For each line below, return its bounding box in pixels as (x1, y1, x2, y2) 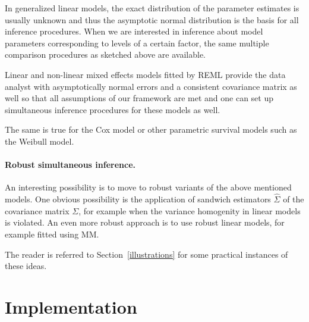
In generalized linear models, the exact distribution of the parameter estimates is (5, 2, 299, 14)
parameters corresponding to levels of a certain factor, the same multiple (5, 36, 269, 49)
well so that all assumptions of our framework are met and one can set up (5, 92, 274, 104)
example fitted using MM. (5, 227, 99, 240)
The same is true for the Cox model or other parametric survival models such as (5, 123, 297, 136)
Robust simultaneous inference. (5, 158, 135, 171)
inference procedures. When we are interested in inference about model (5, 25, 263, 37)
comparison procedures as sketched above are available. (5, 48, 206, 61)
